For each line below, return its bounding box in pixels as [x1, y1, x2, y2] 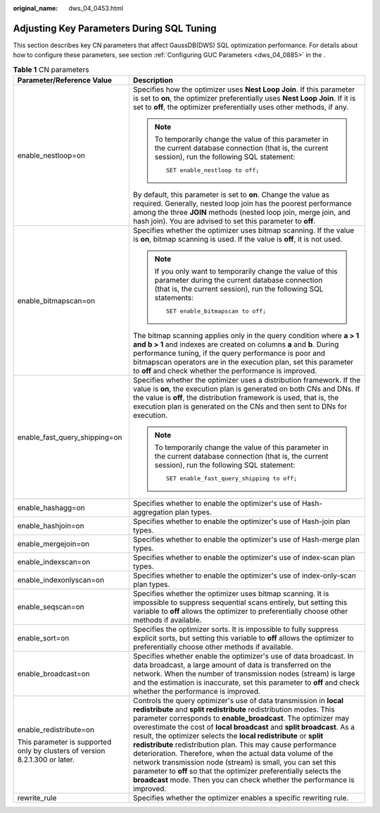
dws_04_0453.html [68, 4, 123, 12]
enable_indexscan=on [17, 557, 91, 567]
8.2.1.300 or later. [17, 755, 75, 764]
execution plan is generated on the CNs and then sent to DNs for [132, 402, 348, 411]
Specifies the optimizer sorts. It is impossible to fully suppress [132, 624, 339, 634]
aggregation [132, 507, 174, 517]
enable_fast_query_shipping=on [17, 432, 122, 442]
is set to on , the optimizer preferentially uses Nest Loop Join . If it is [132, 94, 356, 104]
